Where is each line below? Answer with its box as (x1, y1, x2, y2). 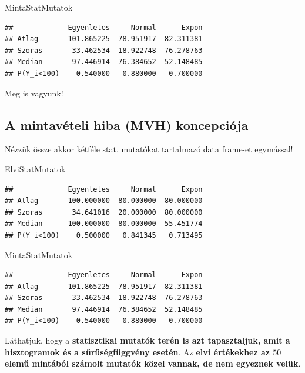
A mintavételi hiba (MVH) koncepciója (5, 115, 249, 134)
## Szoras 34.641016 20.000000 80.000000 (5, 208, 203, 217)
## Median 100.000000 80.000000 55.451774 (5, 219, 203, 228)
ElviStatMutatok (5, 162, 66, 175)
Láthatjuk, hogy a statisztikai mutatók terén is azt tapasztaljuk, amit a (5, 334, 290, 347)
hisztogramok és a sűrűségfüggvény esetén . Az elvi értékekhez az (5, 345, 270, 358)
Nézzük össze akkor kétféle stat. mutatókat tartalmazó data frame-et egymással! (5, 143, 293, 155)
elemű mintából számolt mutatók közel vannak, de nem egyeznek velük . (5, 357, 301, 369)
